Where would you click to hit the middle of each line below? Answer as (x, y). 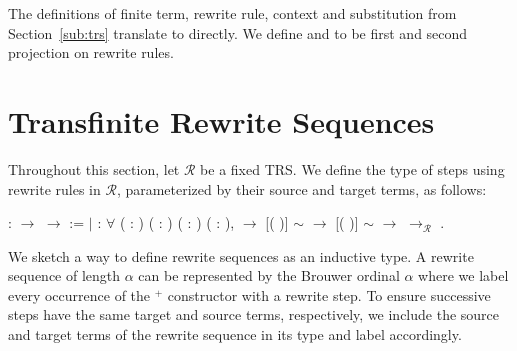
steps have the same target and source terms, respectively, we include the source (254, 314)
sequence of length (64, 275)
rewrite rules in (54, 188)
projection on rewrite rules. (91, 52)
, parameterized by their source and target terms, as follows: (301, 188)
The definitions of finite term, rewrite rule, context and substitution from (232, 13)
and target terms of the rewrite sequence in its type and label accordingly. (235, 334)
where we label (463, 275)
